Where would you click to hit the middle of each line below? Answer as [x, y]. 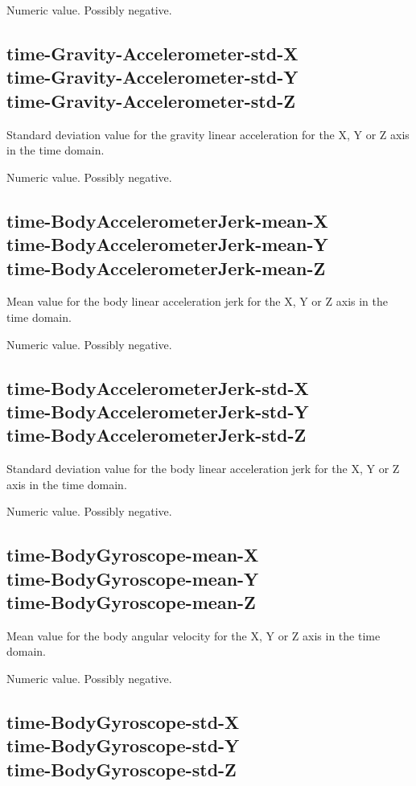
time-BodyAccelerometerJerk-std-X [158, 387]
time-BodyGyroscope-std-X [123, 722]
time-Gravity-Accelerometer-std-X [152, 53]
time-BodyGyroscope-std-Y [123, 745]
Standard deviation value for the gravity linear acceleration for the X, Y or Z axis [208, 134]
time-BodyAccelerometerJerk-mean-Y [167, 244]
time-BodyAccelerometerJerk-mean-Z [166, 267]
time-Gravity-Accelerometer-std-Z [151, 100]
